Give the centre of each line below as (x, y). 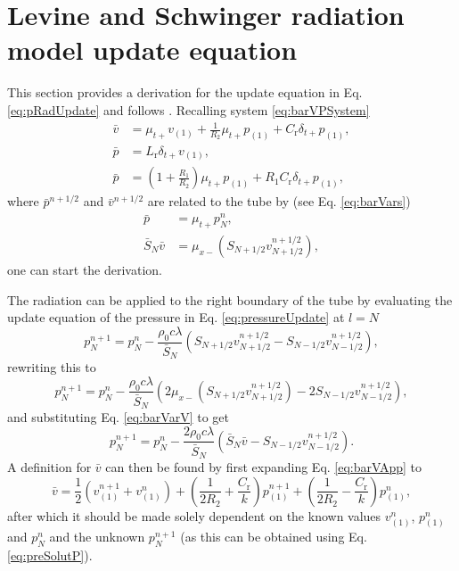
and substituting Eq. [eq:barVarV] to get (118, 417)
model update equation (152, 50)
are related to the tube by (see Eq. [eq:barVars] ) (279, 201)
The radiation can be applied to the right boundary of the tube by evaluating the (230, 299)
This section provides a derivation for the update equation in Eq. (185, 92)
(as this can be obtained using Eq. (274, 537)
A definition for (49, 467)
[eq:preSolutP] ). (50, 555)
